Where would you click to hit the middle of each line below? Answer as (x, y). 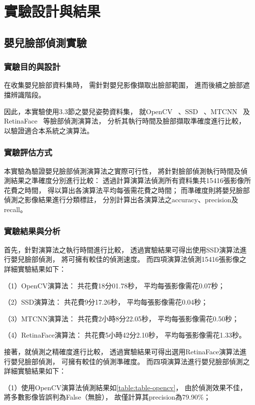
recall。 (16, 209)
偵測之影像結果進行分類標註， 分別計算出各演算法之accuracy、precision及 (121, 200)
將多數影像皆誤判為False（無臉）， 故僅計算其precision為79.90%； (107, 397)
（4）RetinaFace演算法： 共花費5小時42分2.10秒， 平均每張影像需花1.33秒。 (125, 335)
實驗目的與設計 (32, 67)
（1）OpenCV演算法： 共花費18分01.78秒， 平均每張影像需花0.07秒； (114, 285)
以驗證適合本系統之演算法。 (49, 130)
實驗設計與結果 (52, 11)
